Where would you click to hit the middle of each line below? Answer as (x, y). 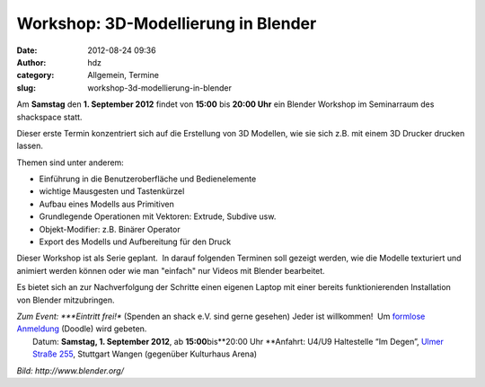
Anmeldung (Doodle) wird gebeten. (82, 329)
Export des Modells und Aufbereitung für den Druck (135, 242)
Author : (31, 62)
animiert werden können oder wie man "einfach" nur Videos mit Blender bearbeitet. (171, 270)
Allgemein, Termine (123, 75)
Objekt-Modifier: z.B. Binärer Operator (110, 229)
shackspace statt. (49, 117)
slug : (26, 88)
